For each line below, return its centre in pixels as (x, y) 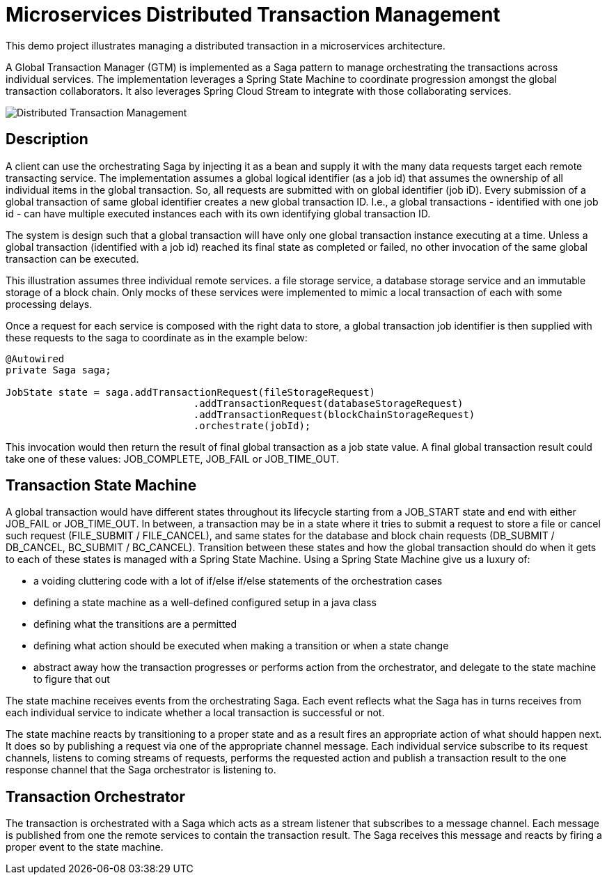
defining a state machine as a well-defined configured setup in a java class (205, 603)
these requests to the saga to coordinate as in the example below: (157, 337)
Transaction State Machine (101, 486)
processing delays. (49, 304)
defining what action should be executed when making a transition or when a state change (241, 646)
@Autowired (35, 358)
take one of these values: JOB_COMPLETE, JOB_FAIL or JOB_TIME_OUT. (173, 458)
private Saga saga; (58, 370)
